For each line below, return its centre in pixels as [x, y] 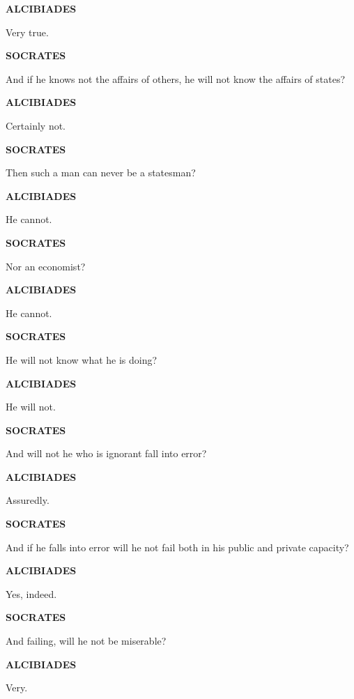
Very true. [27, 32]
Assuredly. [28, 500]
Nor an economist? [46, 266]
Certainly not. [36, 125]
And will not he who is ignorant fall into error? [106, 453]
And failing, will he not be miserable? [86, 641]
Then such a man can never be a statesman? [101, 172]
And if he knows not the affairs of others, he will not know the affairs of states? [176, 78]
